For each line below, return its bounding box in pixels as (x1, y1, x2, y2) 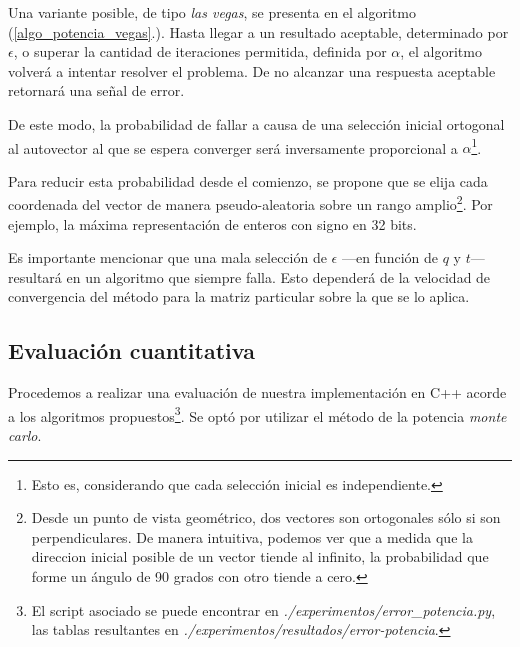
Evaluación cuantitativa (8, 335, 255, 366)
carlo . (8, 425, 42, 446)
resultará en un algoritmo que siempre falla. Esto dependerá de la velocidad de (8, 266, 491, 287)
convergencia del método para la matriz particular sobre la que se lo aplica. (8, 286, 470, 307)
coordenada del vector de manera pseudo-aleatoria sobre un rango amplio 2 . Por (8, 191, 493, 215)
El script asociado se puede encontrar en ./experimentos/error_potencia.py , (31, 599, 496, 620)
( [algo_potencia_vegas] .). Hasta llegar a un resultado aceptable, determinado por (8, 21, 509, 42)
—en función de (341, 247, 438, 268)
